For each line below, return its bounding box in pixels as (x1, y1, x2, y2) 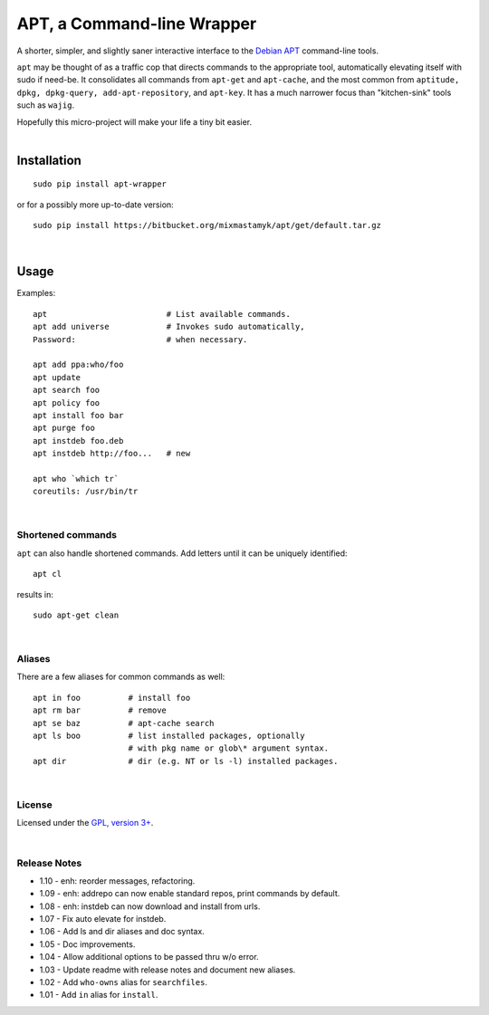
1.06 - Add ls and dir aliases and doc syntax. (39, 926, 206, 937)
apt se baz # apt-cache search (33, 718, 215, 728)
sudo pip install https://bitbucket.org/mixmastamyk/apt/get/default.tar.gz (33, 220, 382, 231)
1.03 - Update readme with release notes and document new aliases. (39, 964, 296, 975)
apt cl (33, 569, 62, 579)
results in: (16, 589, 53, 599)
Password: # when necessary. (33, 334, 248, 344)
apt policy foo (33, 397, 101, 407)
